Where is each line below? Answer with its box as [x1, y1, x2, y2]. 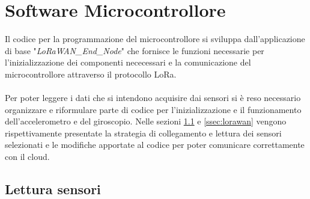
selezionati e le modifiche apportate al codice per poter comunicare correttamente [5, 138, 305, 151]
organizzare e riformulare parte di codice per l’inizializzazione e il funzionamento [5, 103, 302, 115]
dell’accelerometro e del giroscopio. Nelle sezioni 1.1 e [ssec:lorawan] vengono [5, 115, 287, 127]
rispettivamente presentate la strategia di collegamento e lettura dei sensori [5, 126, 282, 139]
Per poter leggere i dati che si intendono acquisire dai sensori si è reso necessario [5, 91, 301, 104]
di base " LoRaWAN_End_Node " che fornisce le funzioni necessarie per [5, 44, 264, 57]
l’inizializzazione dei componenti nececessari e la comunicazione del [5, 56, 251, 69]
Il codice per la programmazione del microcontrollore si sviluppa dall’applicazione [5, 32, 305, 45]
